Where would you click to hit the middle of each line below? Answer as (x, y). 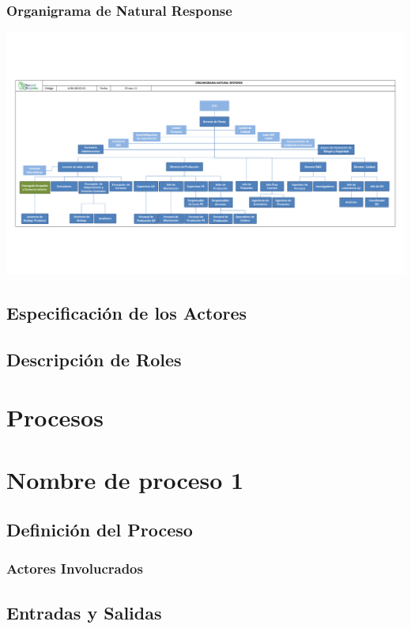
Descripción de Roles (94, 359)
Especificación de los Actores (127, 312)
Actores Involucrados (75, 568)
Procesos (55, 417)
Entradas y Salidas (84, 612)
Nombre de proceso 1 (125, 479)
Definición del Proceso (100, 530)
